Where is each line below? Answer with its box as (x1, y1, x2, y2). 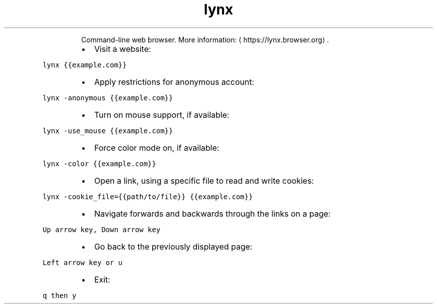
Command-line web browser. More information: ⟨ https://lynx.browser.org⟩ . (81, 35, 329, 44)
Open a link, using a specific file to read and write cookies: (94, 175, 314, 186)
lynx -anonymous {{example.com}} (42, 93, 173, 102)
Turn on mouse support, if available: (94, 109, 229, 120)
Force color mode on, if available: (94, 142, 219, 153)
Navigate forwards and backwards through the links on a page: (94, 208, 331, 219)
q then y (42, 291, 76, 300)
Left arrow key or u (42, 258, 123, 267)
